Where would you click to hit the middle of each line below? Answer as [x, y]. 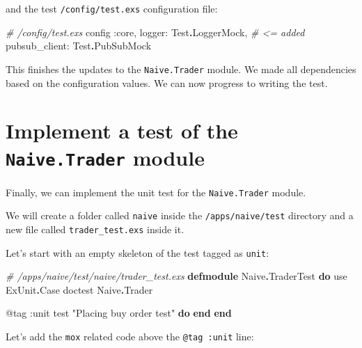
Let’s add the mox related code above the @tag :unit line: [130, 336]
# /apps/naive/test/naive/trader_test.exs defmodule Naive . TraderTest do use [176, 276]
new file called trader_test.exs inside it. [95, 229]
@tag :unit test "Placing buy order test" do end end [119, 313]
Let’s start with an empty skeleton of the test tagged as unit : [137, 252]
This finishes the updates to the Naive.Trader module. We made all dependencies [181, 69]
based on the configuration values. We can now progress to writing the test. [167, 82]
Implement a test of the [122, 130]
